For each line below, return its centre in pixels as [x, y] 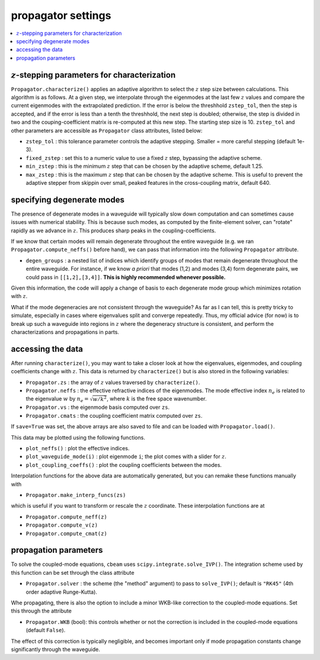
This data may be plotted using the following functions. [78, 437]
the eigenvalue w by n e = [57, 400]
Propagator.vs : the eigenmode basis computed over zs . [98, 407]
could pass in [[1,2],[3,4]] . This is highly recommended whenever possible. [126, 277]
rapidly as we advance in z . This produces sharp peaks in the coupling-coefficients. [113, 230]
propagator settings [61, 15]
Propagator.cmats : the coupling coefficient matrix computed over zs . [114, 415]
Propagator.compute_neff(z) [67, 517]
